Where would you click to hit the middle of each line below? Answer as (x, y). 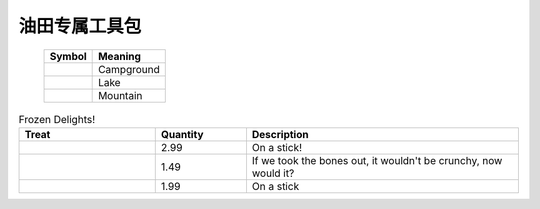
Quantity (182, 134)
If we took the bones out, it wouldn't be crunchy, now (377, 160)
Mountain (120, 95)
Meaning (120, 56)
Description (280, 134)
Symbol (68, 56)
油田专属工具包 (80, 26)
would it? (273, 173)
